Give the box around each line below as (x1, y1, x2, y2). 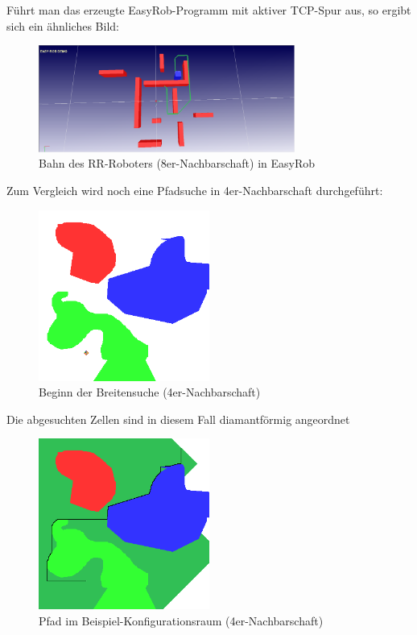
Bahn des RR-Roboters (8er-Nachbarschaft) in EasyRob (39, 155, 316, 172)
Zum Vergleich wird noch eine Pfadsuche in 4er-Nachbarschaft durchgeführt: (6, 181, 383, 198)
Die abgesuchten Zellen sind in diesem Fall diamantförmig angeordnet (6, 410, 350, 427)
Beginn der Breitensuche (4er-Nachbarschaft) (39, 384, 261, 401)
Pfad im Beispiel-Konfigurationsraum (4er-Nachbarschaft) (39, 612, 324, 629)
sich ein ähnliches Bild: (6, 17, 119, 34)
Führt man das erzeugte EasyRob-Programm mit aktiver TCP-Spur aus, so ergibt (6, 2, 411, 18)
